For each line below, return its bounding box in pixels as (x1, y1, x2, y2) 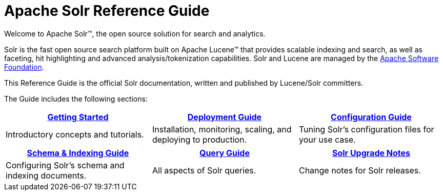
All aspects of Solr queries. (152, 165, 256, 175)
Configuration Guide (331, 111, 412, 122)
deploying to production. (152, 134, 247, 145)
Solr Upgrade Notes (332, 147, 410, 158)
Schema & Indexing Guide (27, 147, 129, 158)
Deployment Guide (187, 111, 262, 122)
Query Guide (199, 147, 250, 158)
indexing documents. (6, 170, 87, 181)
